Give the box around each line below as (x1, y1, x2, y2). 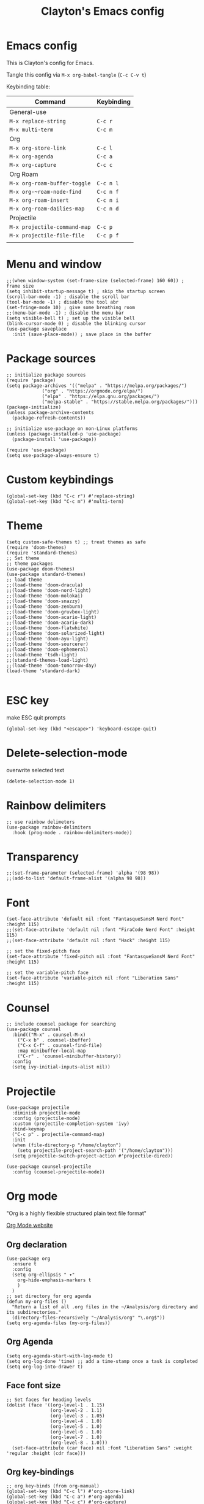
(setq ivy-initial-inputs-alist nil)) (12, 1064, 111, 1070)
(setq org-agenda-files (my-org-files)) (6, 1320, 111, 1326)
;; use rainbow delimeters (6, 819, 75, 825)
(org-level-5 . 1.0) (49, 1423, 103, 1430)
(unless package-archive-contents (6, 409, 95, 415)
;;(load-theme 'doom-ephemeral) (6, 646, 89, 653)
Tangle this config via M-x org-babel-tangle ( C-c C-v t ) (6, 71, 147, 78)
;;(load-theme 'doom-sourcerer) (6, 641, 89, 647)
